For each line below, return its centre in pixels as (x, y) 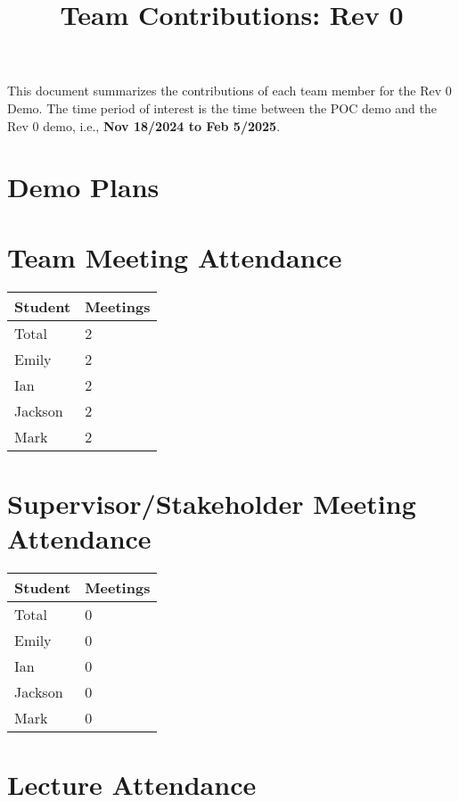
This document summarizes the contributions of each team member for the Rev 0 (229, 91)
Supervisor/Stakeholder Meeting (212, 503)
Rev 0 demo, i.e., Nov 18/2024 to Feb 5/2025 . (144, 125)
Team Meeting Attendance (175, 256)
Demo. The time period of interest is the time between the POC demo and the (222, 107)
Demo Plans (83, 187)
